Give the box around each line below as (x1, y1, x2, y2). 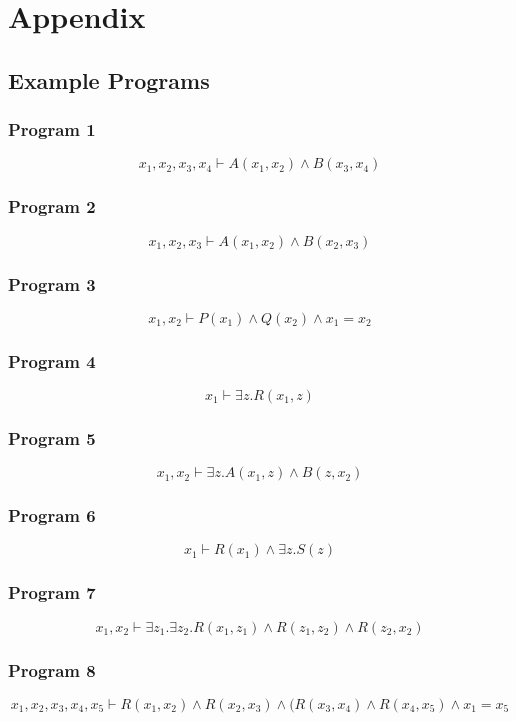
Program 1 (8, 117, 96, 142)
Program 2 (8, 194, 96, 219)
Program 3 (8, 271, 96, 296)
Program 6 (8, 503, 96, 528)
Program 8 (8, 657, 96, 682)
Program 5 (8, 425, 96, 450)
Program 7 (8, 580, 96, 605)
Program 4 (8, 348, 96, 373)
